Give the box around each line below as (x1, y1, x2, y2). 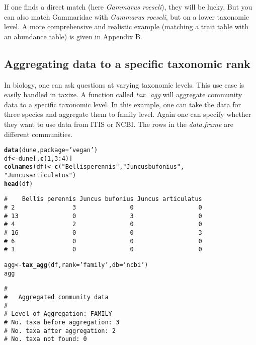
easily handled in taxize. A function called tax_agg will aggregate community (4, 89, 242, 100)
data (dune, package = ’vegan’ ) (4, 147, 98, 154)
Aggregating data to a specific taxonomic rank (4, 55, 250, 71)
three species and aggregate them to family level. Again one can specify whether (4, 109, 251, 119)
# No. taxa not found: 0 (4, 335, 87, 343)
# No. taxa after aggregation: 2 (4, 327, 116, 334)
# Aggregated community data (4, 293, 109, 301)
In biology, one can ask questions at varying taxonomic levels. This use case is (4, 79, 244, 90)
